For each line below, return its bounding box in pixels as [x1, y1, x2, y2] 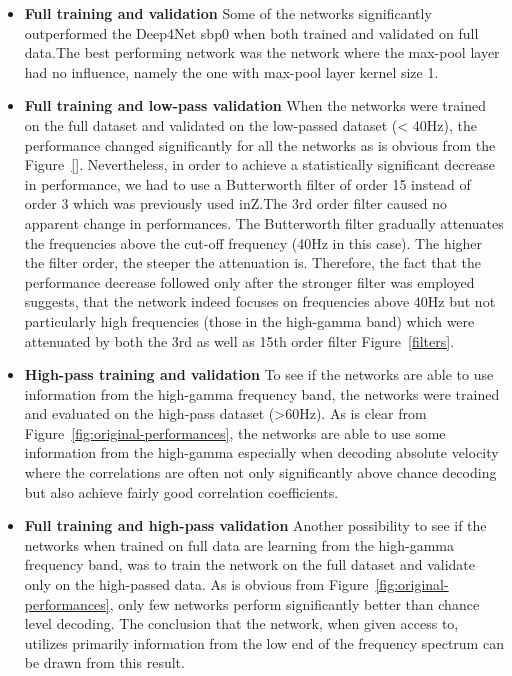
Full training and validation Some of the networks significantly [24, 3, 432, 23]
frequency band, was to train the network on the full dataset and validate [24, 554, 476, 575]
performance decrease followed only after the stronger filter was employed [24, 271, 475, 292]
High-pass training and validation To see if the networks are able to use [24, 364, 494, 385]
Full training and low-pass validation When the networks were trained [24, 95, 486, 116]
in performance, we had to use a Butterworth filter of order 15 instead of [24, 173, 471, 194]
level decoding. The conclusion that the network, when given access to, [24, 613, 459, 634]
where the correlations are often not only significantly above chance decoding [24, 462, 497, 483]
